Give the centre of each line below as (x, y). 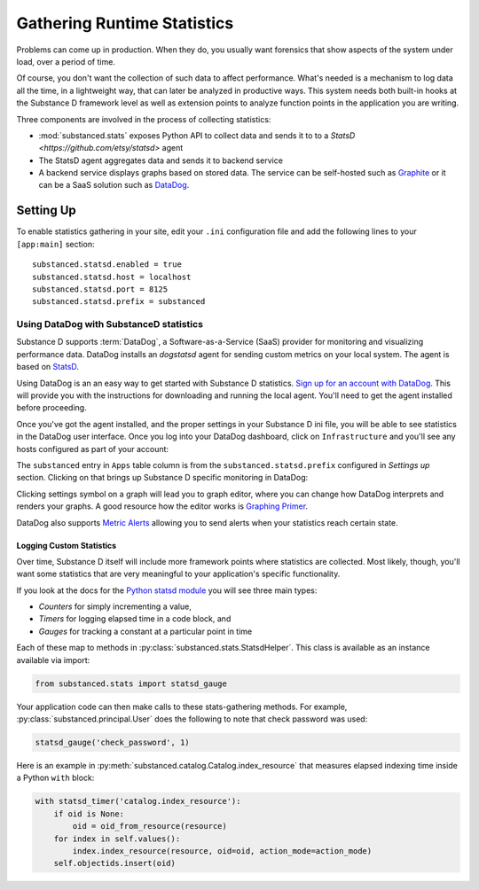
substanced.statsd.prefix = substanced (119, 302)
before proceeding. (52, 408)
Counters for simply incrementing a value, (115, 606)
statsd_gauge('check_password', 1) (112, 742)
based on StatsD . (48, 367)
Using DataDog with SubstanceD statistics (110, 324)
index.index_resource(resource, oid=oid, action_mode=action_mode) (222, 851)
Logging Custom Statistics (67, 545)
